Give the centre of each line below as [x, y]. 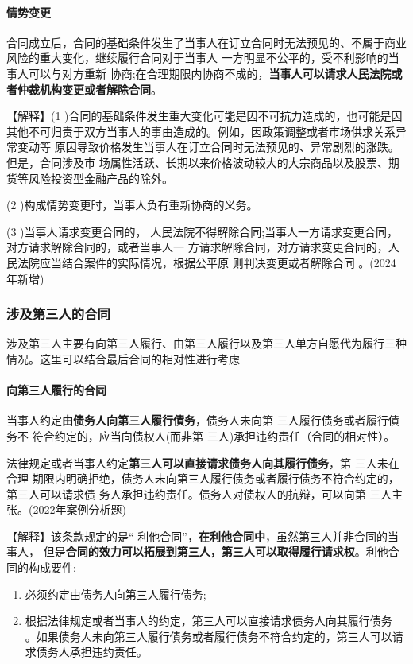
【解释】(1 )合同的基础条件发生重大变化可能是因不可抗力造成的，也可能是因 [205, 116]
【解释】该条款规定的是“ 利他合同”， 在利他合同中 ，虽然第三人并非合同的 [197, 536]
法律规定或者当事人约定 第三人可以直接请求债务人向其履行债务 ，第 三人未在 [203, 462]
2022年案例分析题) [79, 509]
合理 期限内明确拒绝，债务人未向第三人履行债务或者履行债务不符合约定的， [203, 478]
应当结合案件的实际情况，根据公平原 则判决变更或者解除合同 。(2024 [218, 262]
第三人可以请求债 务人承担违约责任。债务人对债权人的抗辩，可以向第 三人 [199, 493]
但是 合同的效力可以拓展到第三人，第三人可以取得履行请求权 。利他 [216, 551]
